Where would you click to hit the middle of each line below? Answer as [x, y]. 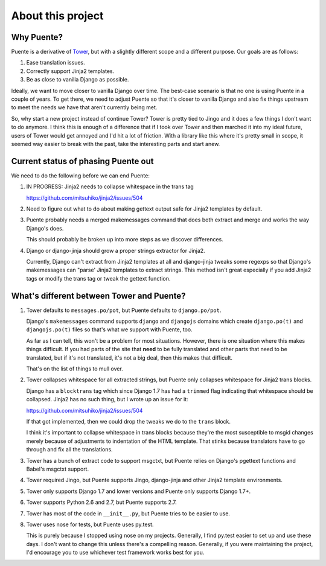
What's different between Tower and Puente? [99, 296]
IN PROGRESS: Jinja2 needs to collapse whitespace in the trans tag [110, 186]
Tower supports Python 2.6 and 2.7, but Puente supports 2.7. [102, 502]
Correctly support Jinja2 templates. [70, 71]
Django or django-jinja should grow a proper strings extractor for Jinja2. [116, 250]
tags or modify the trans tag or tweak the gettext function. [98, 278]
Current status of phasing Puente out [82, 161]
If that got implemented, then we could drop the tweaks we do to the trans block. [129, 421]
